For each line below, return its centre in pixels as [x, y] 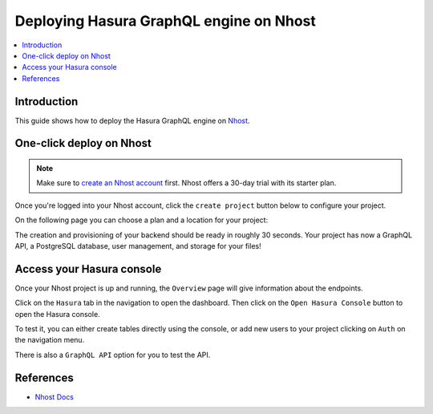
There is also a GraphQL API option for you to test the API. [113, 355]
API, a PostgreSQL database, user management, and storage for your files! [138, 246]
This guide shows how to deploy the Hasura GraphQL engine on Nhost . [132, 120]
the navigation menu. [50, 340]
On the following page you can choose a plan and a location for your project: [142, 220]
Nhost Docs [55, 396]
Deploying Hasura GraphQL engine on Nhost [166, 21]
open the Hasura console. [57, 314]
